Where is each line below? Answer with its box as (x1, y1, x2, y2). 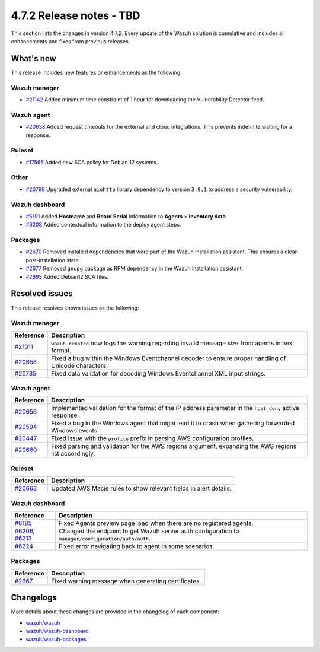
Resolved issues (11, 288, 73, 299)
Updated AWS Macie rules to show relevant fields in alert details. (51, 484, 232, 492)
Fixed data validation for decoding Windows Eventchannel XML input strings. (51, 369, 266, 377)
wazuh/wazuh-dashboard (25, 627, 89, 634)
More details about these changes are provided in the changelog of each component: (11, 608, 220, 615)
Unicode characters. (51, 361, 108, 370)
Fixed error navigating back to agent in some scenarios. (58, 542, 215, 550)
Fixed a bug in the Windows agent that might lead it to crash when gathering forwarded (51, 419, 295, 427)
